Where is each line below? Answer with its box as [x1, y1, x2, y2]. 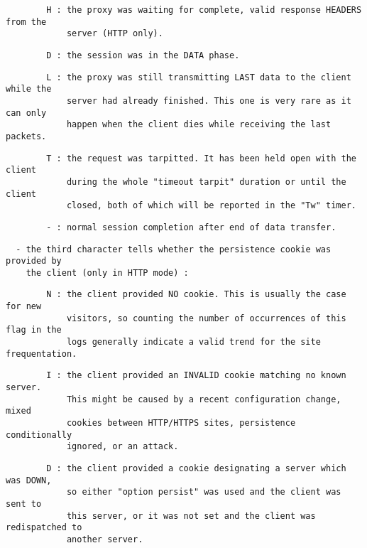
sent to [6, 498, 42, 509]
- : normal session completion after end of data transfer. [46, 222, 336, 232]
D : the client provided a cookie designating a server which [46, 463, 346, 473]
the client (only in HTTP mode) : [26, 267, 189, 278]
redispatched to [6, 522, 82, 533]
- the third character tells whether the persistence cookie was [16, 244, 332, 254]
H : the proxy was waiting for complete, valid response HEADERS [46, 5, 362, 15]
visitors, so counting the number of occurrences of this [66, 313, 346, 323]
